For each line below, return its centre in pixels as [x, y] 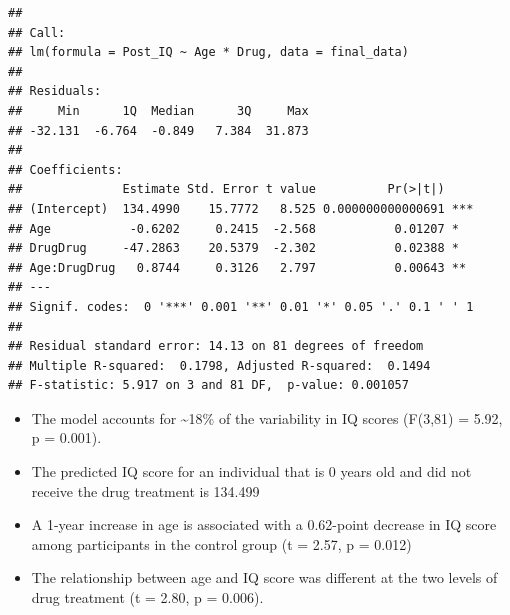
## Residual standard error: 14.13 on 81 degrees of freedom [216, 346]
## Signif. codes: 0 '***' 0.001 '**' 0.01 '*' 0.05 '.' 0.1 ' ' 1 [241, 306]
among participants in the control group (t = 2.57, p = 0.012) [221, 543]
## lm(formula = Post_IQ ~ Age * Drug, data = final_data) [208, 52]
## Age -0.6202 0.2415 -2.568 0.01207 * [234, 228]
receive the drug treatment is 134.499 [145, 490]
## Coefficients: [65, 169]
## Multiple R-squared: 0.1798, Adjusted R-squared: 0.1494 [219, 365]
